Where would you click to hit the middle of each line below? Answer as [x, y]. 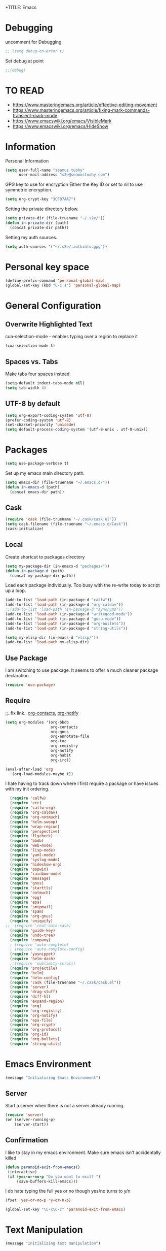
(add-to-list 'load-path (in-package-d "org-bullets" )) [65, 623]
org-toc [58, 741]
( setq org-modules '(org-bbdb [37, 722]
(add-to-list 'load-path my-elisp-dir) [47, 642]
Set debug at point [25, 61]
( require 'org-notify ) [34, 1015]
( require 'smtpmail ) [31, 907]
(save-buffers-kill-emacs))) [47, 1181]
